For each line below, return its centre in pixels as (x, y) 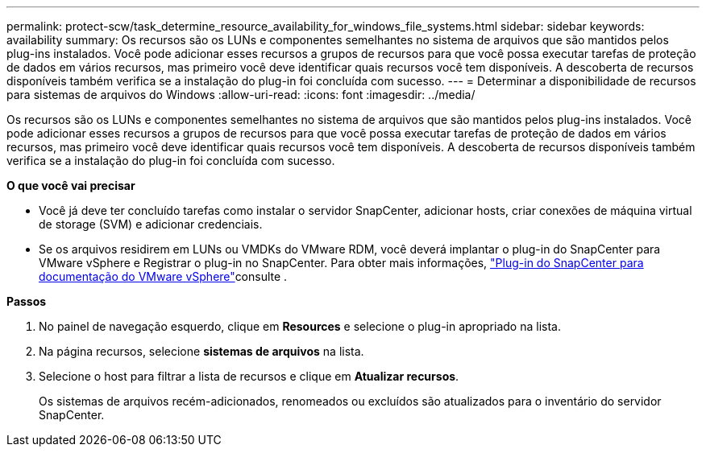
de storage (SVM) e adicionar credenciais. (151, 224)
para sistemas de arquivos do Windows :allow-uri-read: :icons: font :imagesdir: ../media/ (241, 95)
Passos (27, 301)
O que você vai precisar (71, 185)
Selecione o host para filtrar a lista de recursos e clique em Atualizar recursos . (249, 376)
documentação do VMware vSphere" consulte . (163, 276)
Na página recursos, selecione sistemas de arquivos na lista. (201, 351)
